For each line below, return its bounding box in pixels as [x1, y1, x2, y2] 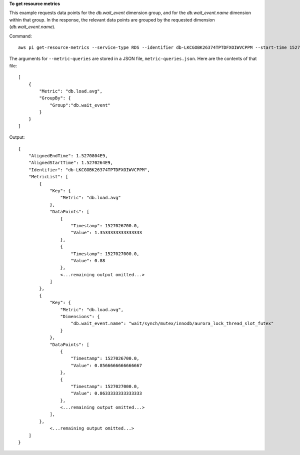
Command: [9, 33, 32, 39]
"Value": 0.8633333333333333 [70, 391, 142, 397]
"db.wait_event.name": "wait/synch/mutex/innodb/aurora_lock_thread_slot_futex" [70, 321, 274, 327]
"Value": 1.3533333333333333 [70, 230, 142, 236]
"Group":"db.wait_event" [49, 102, 111, 108]
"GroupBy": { [39, 95, 71, 101]
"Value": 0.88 [70, 258, 105, 263]
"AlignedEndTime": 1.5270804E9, [28, 153, 108, 159]
